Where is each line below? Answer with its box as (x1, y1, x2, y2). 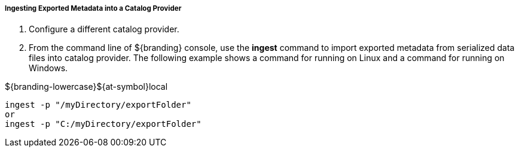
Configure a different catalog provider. (29, 24, 179, 35)
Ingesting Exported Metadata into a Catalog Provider (5, 4, 182, 13)
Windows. (29, 63, 68, 74)
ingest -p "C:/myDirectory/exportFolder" (5, 119, 202, 129)
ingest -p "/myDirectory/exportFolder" (5, 100, 191, 110)
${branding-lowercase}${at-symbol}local (5, 81, 168, 92)
